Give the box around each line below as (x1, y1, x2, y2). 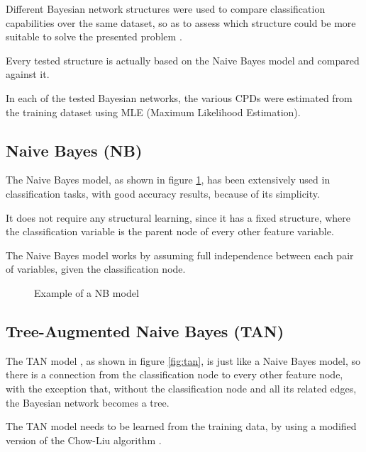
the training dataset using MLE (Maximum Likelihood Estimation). (6, 104, 301, 119)
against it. (6, 67, 50, 81)
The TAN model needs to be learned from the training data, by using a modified (6, 419, 357, 434)
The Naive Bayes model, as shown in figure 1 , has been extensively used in (6, 172, 331, 187)
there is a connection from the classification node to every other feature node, (6, 367, 343, 382)
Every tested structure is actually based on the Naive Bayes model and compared (6, 52, 360, 67)
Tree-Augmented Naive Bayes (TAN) (6, 320, 284, 341)
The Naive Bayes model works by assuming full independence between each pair (6, 247, 354, 262)
